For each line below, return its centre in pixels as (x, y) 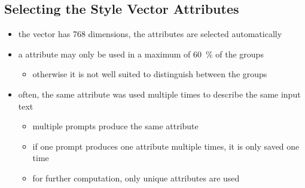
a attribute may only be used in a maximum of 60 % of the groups (141, 54)
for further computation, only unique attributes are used (136, 178)
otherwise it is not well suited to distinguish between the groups (150, 74)
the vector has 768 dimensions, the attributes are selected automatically (150, 34)
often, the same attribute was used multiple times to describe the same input (159, 94)
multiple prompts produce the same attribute (115, 126)
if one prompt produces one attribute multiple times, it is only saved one (166, 146)
